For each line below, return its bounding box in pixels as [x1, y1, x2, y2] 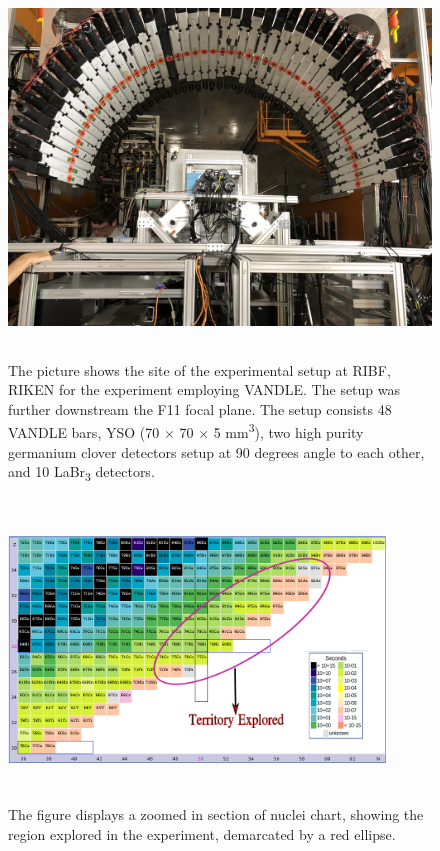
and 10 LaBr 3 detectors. [8, 461, 155, 484]
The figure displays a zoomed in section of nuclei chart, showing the [8, 804, 424, 825]
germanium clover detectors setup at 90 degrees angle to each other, [8, 441, 425, 462]
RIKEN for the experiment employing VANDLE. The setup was [8, 379, 401, 400]
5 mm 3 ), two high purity [213, 419, 364, 442]
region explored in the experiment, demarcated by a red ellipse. [8, 823, 396, 844]
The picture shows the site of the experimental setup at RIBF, [8, 359, 391, 380]
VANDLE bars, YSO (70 [8, 421, 160, 442]
